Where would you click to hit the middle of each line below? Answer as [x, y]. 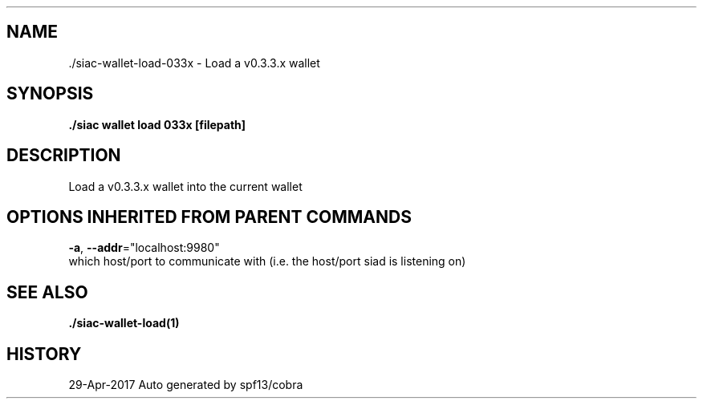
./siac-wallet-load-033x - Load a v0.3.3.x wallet [194, 63]
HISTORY [44, 354]
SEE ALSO [47, 292]
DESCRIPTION [64, 156]
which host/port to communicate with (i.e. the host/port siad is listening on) [267, 261]
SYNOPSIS [50, 94]
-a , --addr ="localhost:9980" [144, 248]
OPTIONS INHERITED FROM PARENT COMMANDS [209, 217]
